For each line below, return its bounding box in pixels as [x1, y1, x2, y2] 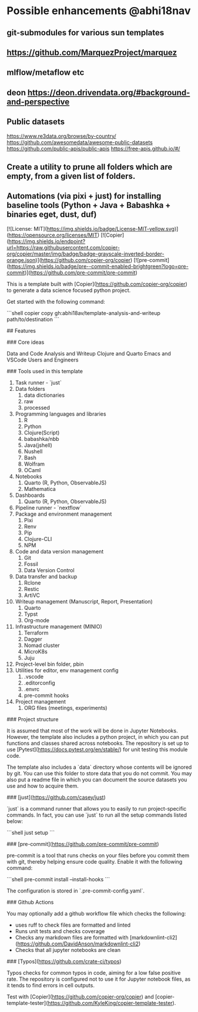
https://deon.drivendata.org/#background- [27, 87, 190, 98]
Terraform [24, 629, 49, 636]
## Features [6, 327, 36, 334]
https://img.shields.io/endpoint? [8, 237, 86, 245]
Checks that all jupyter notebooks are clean [15, 946, 121, 953]
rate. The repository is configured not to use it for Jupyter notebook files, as [6, 975, 191, 983]
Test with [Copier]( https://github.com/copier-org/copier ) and [6, 993, 155, 1000]
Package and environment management [15, 510, 112, 517]
